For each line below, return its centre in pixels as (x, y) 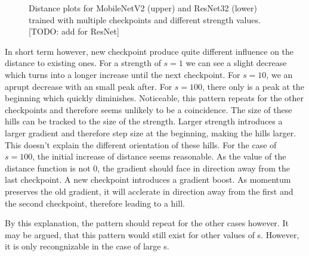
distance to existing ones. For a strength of (83, 63)
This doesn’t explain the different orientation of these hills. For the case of (141, 144)
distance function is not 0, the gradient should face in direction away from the (147, 168)
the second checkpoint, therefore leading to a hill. (95, 203)
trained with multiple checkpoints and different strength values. (145, 19)
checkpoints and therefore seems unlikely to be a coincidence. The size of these (149, 109)
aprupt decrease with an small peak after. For (89, 86)
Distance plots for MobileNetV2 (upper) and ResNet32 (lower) (143, 8)
